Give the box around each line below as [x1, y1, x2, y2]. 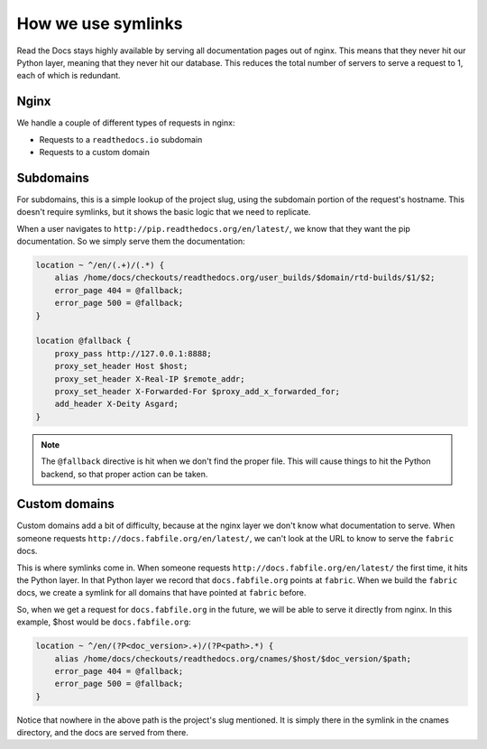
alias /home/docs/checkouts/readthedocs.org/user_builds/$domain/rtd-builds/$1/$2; [54, 273, 436, 283]
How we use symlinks [16, 14, 183, 33]
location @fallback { [35, 336, 132, 347]
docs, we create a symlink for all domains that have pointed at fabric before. [16, 587, 307, 598]
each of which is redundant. [16, 70, 121, 81]
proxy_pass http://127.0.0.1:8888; [54, 348, 212, 358]
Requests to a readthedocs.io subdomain [39, 134, 203, 144]
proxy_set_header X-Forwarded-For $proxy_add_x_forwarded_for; [54, 386, 341, 396]
